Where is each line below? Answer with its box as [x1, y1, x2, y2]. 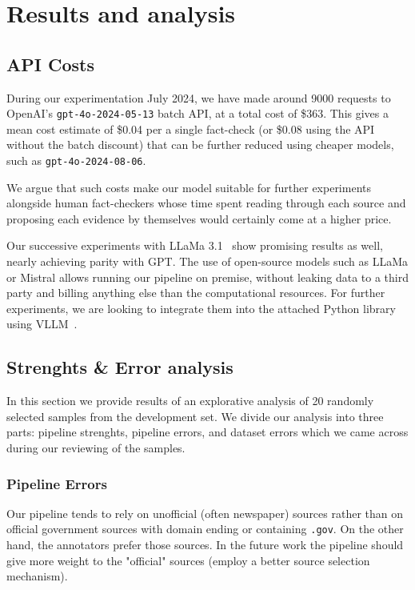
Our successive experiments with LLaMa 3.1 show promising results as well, [6, 237, 383, 254]
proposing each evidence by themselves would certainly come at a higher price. [6, 210, 392, 227]
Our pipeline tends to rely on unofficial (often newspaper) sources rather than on [6, 504, 404, 521]
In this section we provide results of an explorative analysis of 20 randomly [6, 392, 374, 409]
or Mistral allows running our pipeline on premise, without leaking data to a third [6, 268, 409, 285]
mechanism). [6, 568, 68, 584]
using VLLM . [6, 315, 78, 332]
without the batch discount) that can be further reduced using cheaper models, [6, 136, 394, 153]
